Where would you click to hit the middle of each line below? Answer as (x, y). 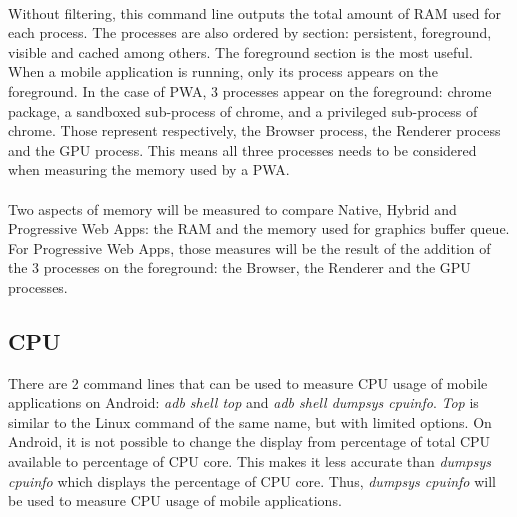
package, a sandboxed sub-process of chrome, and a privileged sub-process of (243, 110)
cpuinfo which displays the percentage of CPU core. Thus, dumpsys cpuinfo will (252, 480)
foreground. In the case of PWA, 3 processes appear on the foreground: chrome (250, 90)
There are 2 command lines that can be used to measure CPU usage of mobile (248, 382)
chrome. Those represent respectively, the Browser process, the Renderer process (254, 130)
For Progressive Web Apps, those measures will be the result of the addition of (249, 247)
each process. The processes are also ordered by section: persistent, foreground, (250, 32)
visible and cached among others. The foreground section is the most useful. (240, 51)
